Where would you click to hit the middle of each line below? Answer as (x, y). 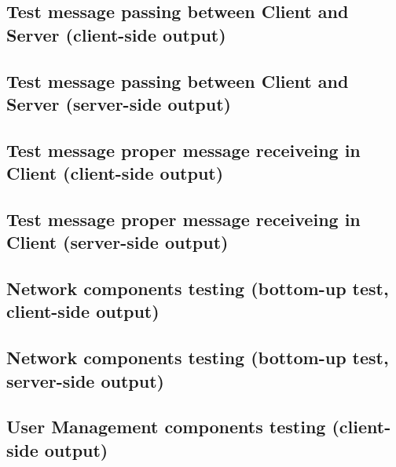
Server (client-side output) (116, 34)
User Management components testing (166, 427)
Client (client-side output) (115, 173)
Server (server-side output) (119, 103)
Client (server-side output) (117, 242)
